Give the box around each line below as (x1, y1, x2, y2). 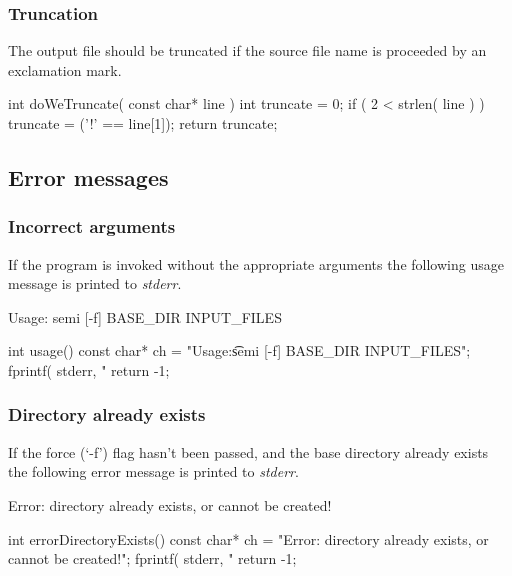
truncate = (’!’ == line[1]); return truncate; (8, 113, 278, 133)
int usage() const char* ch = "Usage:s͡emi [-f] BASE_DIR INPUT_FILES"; (8, 340, 471, 361)
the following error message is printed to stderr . (8, 461, 299, 482)
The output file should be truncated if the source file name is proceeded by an (8, 40, 487, 61)
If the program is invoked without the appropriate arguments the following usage (8, 253, 504, 274)
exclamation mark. (8, 59, 122, 80)
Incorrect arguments (8, 214, 176, 239)
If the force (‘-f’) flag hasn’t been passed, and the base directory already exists (8, 441, 489, 462)
